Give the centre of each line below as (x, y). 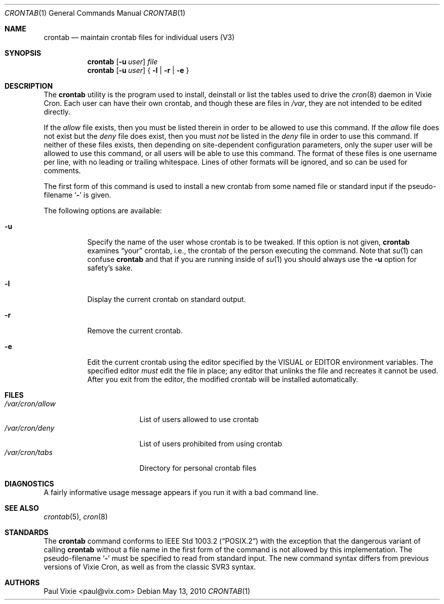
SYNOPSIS (23, 53)
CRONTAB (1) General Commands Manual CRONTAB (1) (95, 13)
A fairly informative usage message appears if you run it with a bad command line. (181, 492)
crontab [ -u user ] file (123, 62)
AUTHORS (22, 582)
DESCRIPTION (29, 86)
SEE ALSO (22, 508)
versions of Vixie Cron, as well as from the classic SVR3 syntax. (150, 567)
